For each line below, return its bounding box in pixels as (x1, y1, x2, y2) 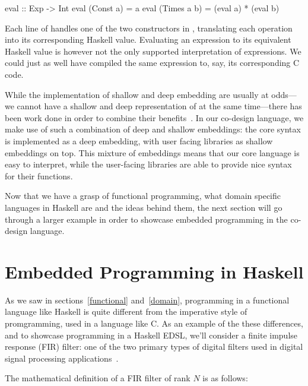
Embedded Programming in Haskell (5, 259, 304, 283)
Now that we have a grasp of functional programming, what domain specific (5, 189, 281, 202)
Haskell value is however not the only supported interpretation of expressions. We (5, 45, 301, 57)
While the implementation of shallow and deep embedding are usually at (5, 88, 269, 100)
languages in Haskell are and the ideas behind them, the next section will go (5, 201, 282, 213)
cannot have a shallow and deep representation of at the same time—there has (17, 100, 302, 112)
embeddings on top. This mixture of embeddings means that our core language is (5, 146, 300, 159)
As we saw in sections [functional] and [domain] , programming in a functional (5, 293, 290, 306)
